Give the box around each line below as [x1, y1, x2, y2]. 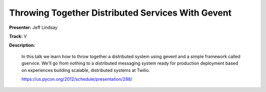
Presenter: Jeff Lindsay [9, 24, 58, 30]
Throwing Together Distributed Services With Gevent [9, 7, 232, 18]
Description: [9, 42, 35, 48]
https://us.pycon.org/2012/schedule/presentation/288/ [21, 76, 133, 82]
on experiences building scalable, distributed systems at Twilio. [21, 67, 150, 73]
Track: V [9, 33, 27, 39]
